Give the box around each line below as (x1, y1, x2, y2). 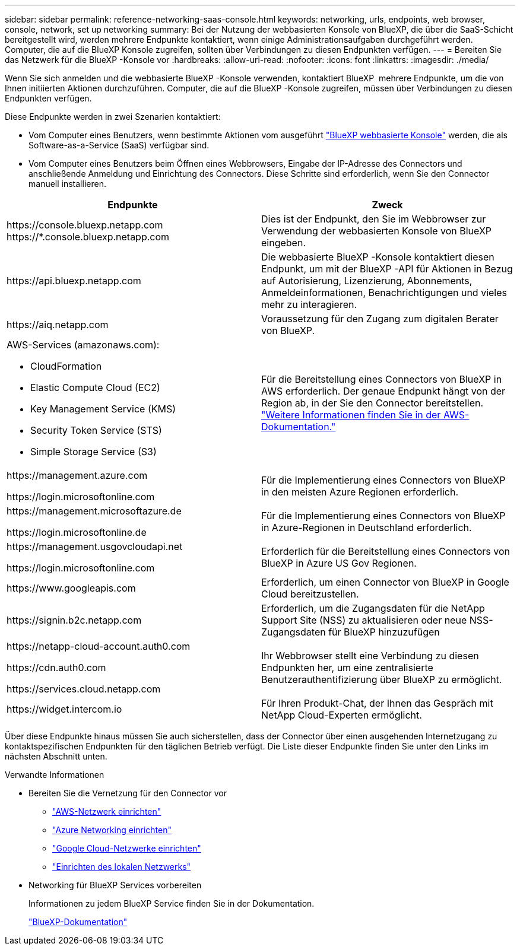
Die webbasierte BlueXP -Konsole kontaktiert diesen (261, 251, 494, 263)
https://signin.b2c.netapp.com (7, 614, 142, 626)
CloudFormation (30, 360, 102, 372)
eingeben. (261, 237, 306, 249)
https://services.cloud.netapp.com (7, 683, 161, 695)
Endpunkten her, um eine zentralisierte (261, 662, 433, 673)
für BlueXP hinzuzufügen (328, 626, 440, 638)
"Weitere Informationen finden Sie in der (261, 409, 441, 421)
